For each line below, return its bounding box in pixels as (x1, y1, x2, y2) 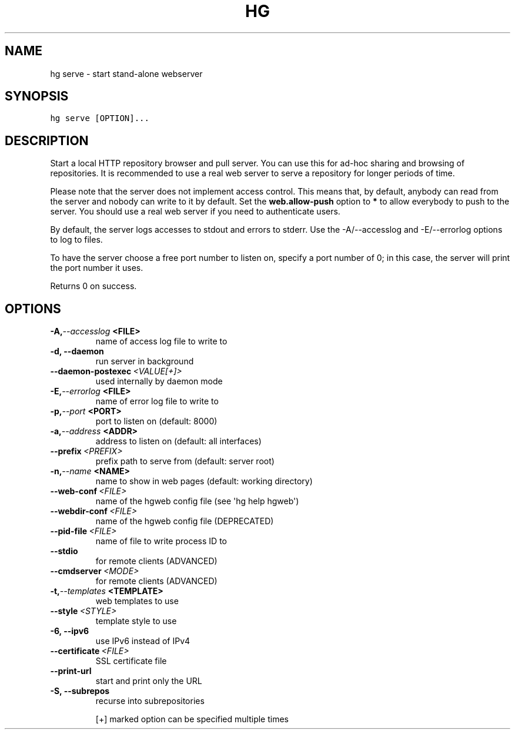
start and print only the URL (95, 676, 202, 686)
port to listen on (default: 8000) (95, 416, 218, 427)
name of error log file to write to (95, 396, 219, 407)
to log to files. (50, 234, 103, 245)
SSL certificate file (95, 656, 167, 666)
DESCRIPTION (5, 133, 89, 148)
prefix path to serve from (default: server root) (95, 456, 275, 467)
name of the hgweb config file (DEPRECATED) (95, 516, 274, 527)
